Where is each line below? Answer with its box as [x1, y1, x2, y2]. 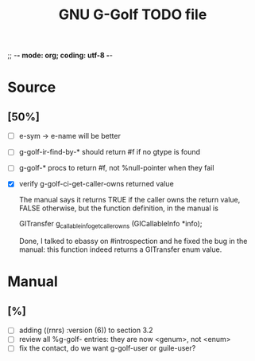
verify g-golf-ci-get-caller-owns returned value [18, 179, 174, 189]
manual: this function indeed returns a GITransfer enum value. [18, 245, 222, 254]
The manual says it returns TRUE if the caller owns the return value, [18, 195, 241, 205]
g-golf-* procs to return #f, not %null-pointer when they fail [18, 163, 214, 173]
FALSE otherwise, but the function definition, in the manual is [18, 203, 219, 213]
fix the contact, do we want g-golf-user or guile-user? [18, 343, 196, 353]
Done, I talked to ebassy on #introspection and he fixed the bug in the [18, 237, 248, 246]
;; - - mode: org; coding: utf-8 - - [7, 50, 113, 61]
